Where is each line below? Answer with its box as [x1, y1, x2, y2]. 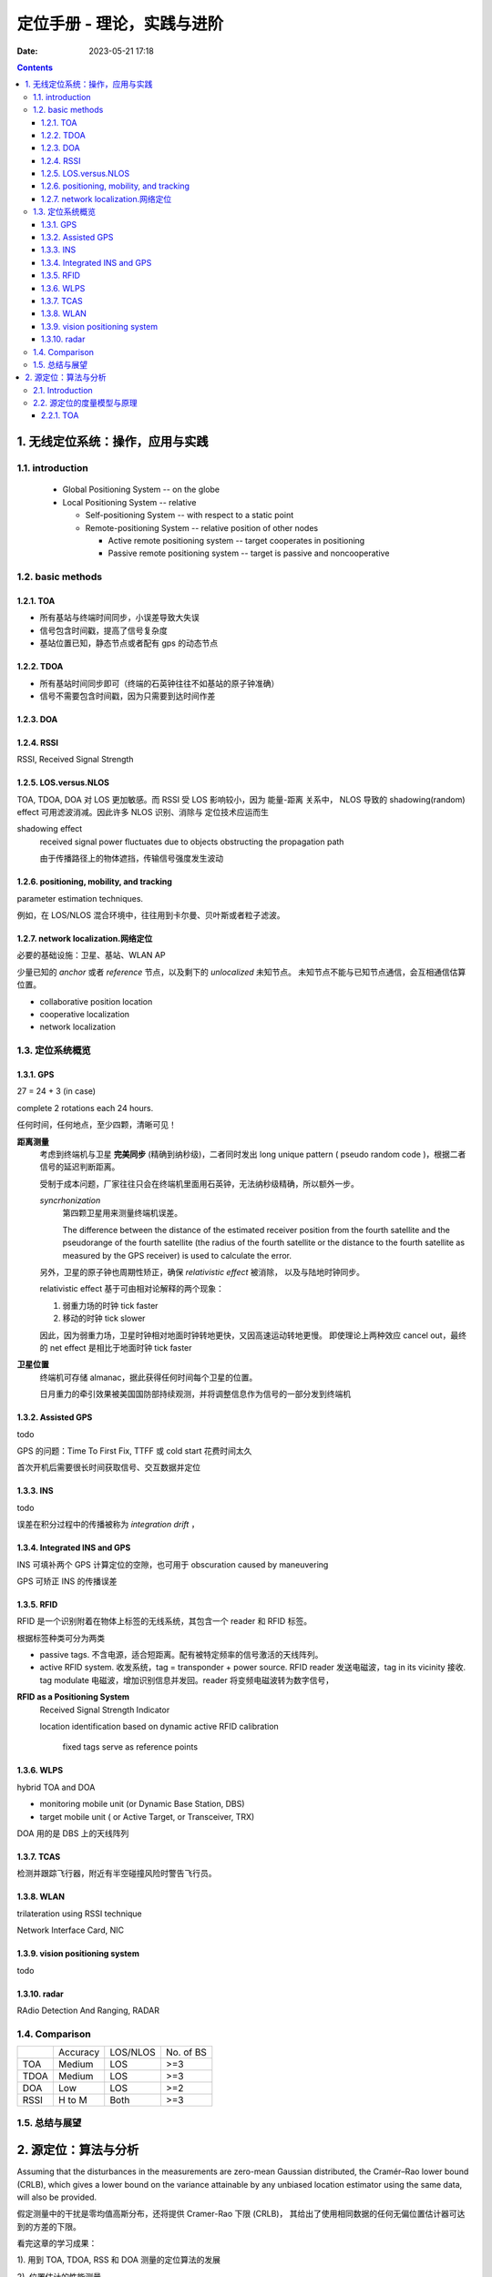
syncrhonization [39, 1195, 101, 1206]
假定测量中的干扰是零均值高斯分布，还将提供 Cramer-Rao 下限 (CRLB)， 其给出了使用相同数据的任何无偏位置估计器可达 [16, 2209, 466, 2220]
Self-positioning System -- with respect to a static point [85, 510, 294, 521]
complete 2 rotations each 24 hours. [16, 1102, 154, 1113]
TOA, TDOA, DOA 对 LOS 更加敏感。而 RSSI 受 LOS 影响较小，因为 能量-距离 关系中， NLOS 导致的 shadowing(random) [16, 793, 466, 805]
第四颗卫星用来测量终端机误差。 [62, 1208, 182, 1219]
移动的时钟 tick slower [62, 1312, 146, 1324]
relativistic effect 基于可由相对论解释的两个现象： [39, 1283, 225, 1294]
